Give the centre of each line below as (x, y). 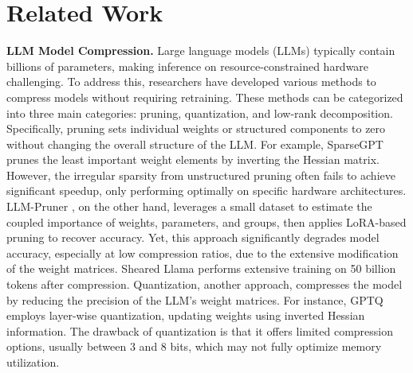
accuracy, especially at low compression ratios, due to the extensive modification (203, 253)
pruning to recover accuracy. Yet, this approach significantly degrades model (193, 237)
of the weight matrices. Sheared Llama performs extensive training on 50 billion (201, 268)
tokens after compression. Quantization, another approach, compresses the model (205, 284)
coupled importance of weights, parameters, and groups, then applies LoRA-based (206, 221)
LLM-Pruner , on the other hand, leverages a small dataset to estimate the (189, 206)
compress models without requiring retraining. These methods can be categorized (205, 97)
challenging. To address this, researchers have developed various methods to (191, 82)
